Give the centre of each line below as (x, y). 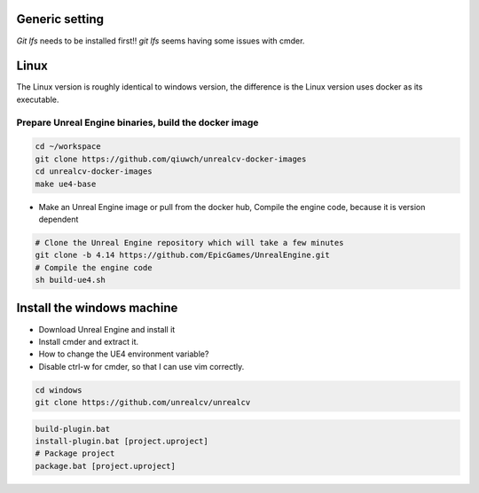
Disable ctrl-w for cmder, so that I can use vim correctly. (141, 366)
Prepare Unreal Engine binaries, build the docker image (137, 122)
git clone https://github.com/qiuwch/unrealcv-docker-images (171, 159)
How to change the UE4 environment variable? (124, 354)
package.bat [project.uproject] (106, 466)
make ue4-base (66, 184)
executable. (38, 99)
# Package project (75, 454)
